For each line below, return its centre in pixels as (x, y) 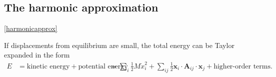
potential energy (103, 66)
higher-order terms (242, 66)
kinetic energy (48, 66)
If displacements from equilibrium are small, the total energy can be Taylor (119, 45)
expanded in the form (37, 55)
